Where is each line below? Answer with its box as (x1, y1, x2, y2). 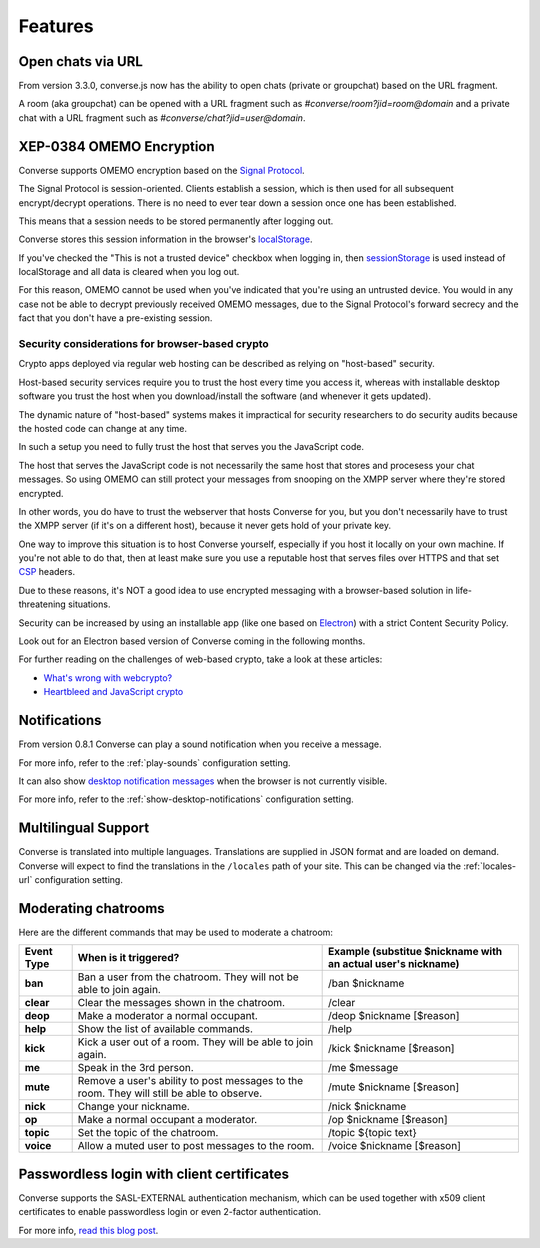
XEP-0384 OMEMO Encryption (18, 138, 215, 155)
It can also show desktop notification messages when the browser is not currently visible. (18, 775, 388, 787)
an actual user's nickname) (327, 957, 460, 971)
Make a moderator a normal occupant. (77, 1009, 259, 1023)
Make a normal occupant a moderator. (77, 1113, 258, 1127)
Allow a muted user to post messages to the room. (77, 1139, 315, 1153)
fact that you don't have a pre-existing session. (18, 312, 213, 324)
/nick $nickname (327, 1100, 407, 1114)
